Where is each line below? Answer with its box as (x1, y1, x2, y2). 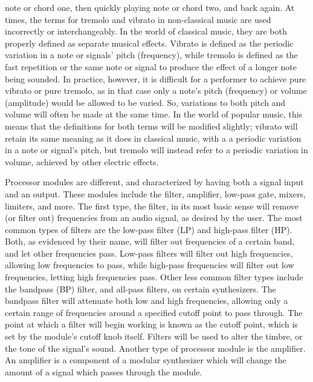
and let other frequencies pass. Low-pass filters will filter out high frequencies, (5, 246, 293, 259)
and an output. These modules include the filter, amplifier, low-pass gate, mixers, (5, 187, 306, 200)
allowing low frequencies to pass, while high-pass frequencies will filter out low (5, 259, 294, 271)
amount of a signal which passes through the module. (5, 365, 202, 378)
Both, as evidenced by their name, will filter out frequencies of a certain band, (5, 235, 295, 248)
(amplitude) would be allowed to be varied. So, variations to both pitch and (5, 96, 286, 108)
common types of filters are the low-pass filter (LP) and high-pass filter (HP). (5, 223, 292, 235)
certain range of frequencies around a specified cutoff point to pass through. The (5, 306, 303, 318)
